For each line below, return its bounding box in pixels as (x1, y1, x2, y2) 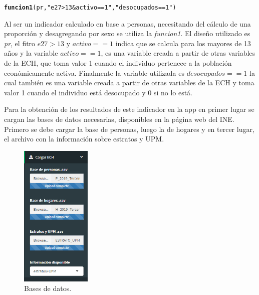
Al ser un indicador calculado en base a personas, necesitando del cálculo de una (4, 18, 251, 29)
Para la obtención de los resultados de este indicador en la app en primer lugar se (4, 104, 254, 114)
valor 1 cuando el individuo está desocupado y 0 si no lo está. (4, 87, 193, 97)
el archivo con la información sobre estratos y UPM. (4, 133, 164, 144)
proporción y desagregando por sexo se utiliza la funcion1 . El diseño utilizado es (4, 28, 250, 39)
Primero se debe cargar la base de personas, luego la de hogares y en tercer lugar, (4, 123, 254, 134)
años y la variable (4, 48, 58, 58)
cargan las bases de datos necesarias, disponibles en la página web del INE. (4, 114, 234, 124)
